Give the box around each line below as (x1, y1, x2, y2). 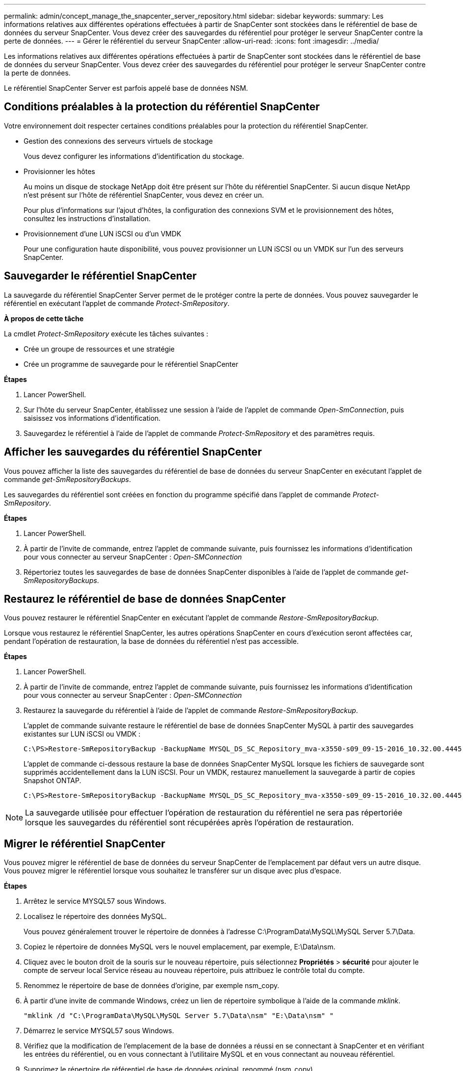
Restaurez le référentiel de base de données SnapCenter (4, 592, 286, 605)
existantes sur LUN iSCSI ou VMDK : (24, 730, 141, 739)
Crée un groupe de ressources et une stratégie (24, 344, 175, 353)
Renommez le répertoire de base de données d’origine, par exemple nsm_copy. (24, 981, 280, 990)
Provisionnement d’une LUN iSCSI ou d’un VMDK (24, 229, 181, 238)
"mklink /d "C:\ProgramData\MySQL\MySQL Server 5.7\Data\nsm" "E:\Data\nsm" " (24, 1012, 334, 1020)
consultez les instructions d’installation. (24, 214, 151, 223)
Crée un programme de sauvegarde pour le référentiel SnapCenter (24, 359, 238, 368)
